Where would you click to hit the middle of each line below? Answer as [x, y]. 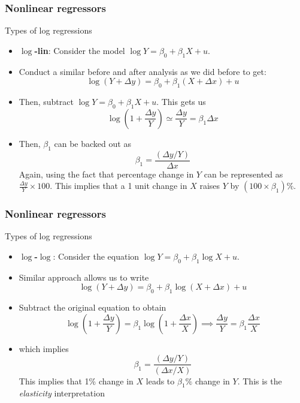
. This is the [260, 381]
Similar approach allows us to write [84, 277]
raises [210, 186]
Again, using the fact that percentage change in [106, 174]
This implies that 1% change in [76, 381]
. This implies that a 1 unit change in [119, 186]
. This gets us [181, 101]
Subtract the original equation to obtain [93, 307]
